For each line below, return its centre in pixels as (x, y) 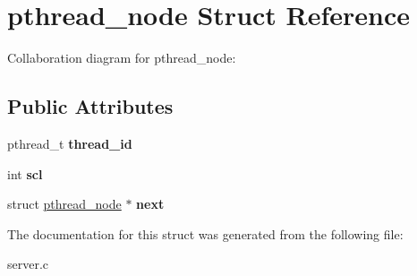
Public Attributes (90, 106)
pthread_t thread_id (70, 143)
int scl (25, 173)
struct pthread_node (64, 204)
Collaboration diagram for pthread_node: (122, 58)
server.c (28, 264)
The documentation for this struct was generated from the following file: (205, 233)
